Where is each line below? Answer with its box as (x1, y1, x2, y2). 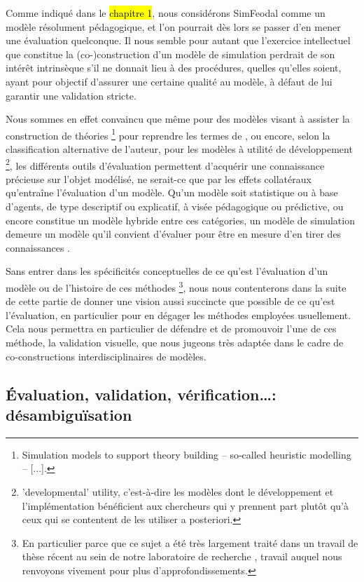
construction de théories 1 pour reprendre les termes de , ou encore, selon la (6, 126, 330, 142)
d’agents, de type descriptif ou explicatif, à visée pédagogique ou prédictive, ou (6, 199, 344, 214)
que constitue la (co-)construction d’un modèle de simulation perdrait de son (6, 46, 335, 61)
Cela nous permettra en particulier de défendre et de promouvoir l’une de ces (6, 321, 337, 336)
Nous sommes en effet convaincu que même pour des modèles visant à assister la (6, 111, 350, 126)
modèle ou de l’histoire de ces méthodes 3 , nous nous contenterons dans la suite (6, 278, 346, 295)
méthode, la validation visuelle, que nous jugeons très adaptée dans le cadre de (6, 335, 344, 350)
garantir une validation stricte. (6, 88, 136, 102)
